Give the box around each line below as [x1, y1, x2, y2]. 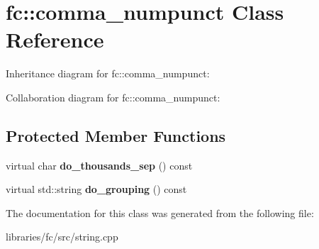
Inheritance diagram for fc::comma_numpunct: [6, 66, 210, 81]
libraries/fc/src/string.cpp [6, 229, 118, 244]
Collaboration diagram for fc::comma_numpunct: [6, 89, 220, 104]
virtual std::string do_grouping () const [6, 182, 187, 197]
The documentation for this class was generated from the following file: [6, 205, 314, 220]
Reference [6, 25, 104, 54]
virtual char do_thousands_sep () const [6, 157, 193, 172]
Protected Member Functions [6, 124, 226, 146]
